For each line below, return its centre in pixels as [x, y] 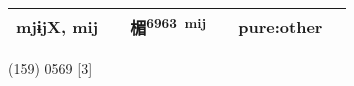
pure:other [280, 26]
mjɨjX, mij [57, 26]
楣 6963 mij [168, 26]
